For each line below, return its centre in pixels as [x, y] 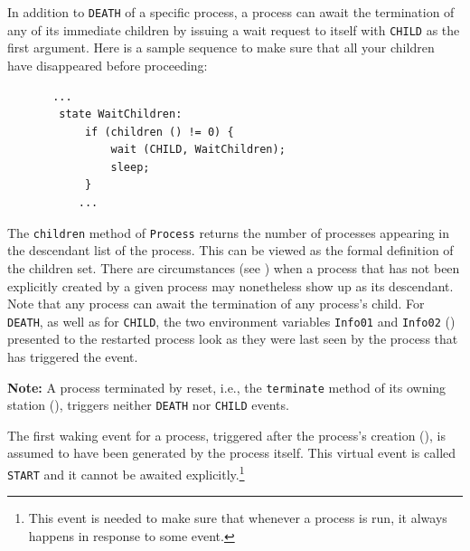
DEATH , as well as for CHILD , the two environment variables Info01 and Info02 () [231, 321]
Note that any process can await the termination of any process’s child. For [216, 304]
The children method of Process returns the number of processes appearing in [229, 232]
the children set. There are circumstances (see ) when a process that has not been [234, 267]
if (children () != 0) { [159, 132]
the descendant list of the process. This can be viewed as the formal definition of [230, 250]
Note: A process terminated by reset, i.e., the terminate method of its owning [227, 387]
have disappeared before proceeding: [108, 65]
